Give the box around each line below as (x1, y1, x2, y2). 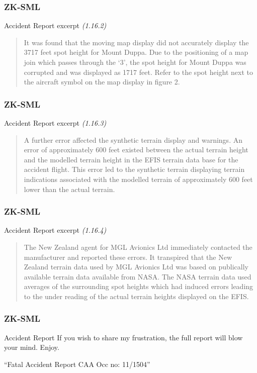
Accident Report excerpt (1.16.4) (4, 225, 107, 235)
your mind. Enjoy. (4, 342, 59, 352)
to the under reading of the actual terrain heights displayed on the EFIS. (24, 291, 249, 301)
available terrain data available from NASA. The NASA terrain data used (24, 271, 251, 282)
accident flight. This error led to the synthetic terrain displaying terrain (24, 164, 245, 174)
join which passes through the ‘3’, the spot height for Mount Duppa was (24, 57, 246, 67)
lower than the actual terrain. (24, 183, 115, 194)
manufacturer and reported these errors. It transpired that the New (24, 251, 232, 262)
